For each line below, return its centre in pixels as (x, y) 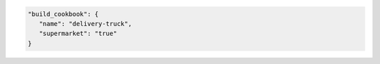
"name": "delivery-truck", (85, 24)
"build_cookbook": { (63, 14)
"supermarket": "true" (78, 34)
